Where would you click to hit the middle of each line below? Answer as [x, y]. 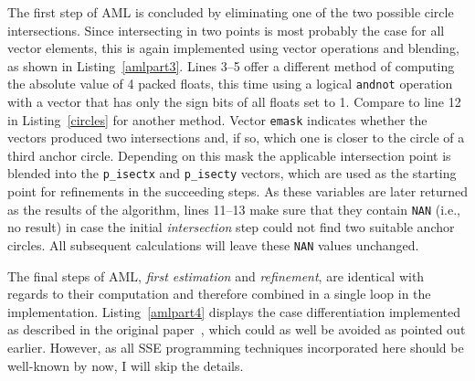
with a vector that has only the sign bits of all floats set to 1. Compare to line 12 [234, 102]
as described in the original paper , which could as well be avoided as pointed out [237, 329]
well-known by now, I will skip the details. [126, 365]
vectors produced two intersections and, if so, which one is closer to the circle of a [236, 138]
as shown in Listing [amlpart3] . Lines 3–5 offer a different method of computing [231, 65]
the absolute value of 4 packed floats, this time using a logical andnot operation [230, 84]
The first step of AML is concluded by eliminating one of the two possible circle [231, 12]
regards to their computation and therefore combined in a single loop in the [219, 294]
